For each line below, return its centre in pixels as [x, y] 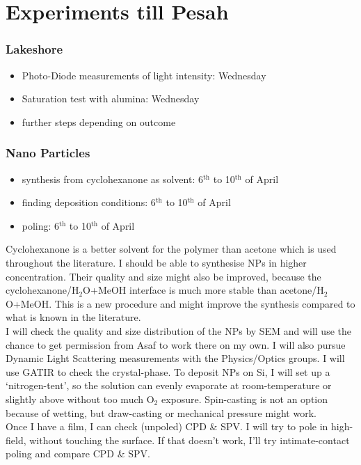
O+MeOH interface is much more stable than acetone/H [203, 290]
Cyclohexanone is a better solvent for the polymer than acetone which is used [171, 249]
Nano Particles [48, 153]
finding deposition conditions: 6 [89, 202]
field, [16, 440]
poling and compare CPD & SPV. [78, 454]
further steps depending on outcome [99, 121]
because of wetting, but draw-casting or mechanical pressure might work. [161, 412]
